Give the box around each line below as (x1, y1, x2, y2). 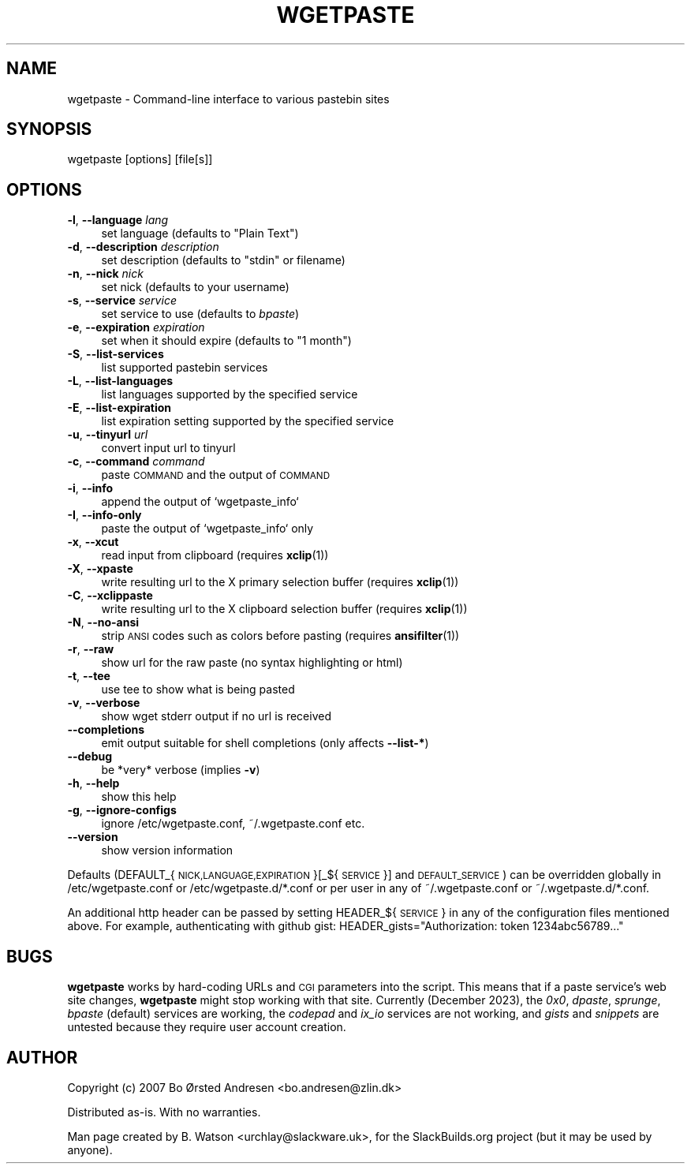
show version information (101, 843, 233, 858)
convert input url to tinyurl (101, 441, 236, 455)
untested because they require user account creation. (67, 1020, 346, 1034)
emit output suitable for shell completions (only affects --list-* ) (101, 736, 429, 750)
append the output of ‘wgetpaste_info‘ (101, 495, 299, 509)
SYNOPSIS (6, 119, 92, 140)
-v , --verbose (67, 696, 140, 710)
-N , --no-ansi (67, 615, 140, 630)
